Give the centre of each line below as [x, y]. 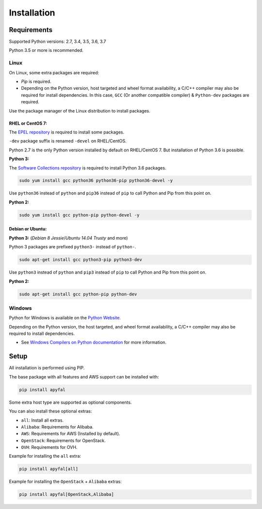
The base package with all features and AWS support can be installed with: [84, 377]
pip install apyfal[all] [49, 469]
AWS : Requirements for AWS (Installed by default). [71, 434]
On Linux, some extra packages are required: [54, 72]
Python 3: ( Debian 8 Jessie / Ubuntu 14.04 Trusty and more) [68, 238]
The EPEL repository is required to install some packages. [67, 132]
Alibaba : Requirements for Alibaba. [57, 427]
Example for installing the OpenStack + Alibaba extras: [65, 482]
